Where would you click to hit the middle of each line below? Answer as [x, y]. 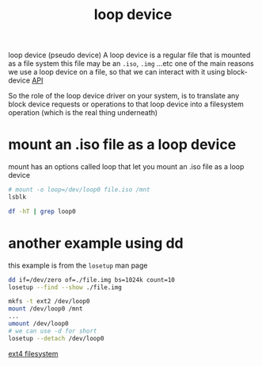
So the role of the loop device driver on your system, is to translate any [124, 96]
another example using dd [96, 243]
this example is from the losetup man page [78, 265]
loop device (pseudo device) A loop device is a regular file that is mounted [129, 55]
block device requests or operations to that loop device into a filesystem [126, 104]
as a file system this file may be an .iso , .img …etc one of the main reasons [131, 64]
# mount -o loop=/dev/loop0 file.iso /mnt [79, 190]
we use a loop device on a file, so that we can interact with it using [117, 72]
